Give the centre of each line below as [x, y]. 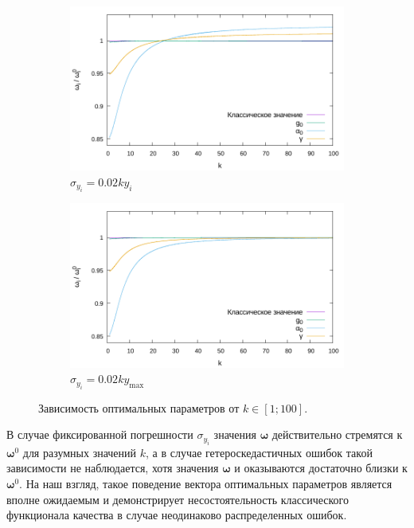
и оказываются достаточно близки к [321, 468]
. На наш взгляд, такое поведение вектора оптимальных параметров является [206, 483]
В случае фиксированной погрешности [100, 434]
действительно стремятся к [337, 434]
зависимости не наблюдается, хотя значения [113, 468]
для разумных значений [80, 452]
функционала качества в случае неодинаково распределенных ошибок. [177, 515]
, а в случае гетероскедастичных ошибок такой [259, 452]
